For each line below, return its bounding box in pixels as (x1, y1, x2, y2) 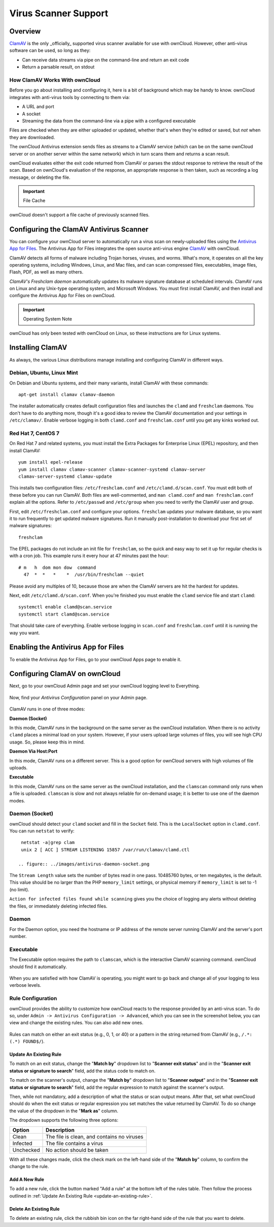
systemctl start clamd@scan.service (18, 611, 110, 617)
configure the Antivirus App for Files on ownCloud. (9, 293, 116, 299)
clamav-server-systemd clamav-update (18, 473, 113, 479)
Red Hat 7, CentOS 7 (9, 430, 60, 437)
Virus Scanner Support (9, 8, 109, 19)
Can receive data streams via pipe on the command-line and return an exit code (22, 56, 189, 63)
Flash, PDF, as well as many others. (9, 269, 84, 275)
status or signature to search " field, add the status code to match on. (9, 1068, 156, 1074)
